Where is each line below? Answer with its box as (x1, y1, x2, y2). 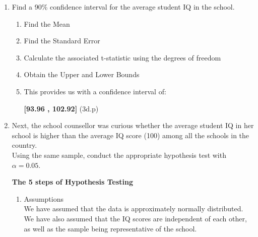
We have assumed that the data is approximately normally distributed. (24, 203, 243, 214)
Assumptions (24, 193, 63, 204)
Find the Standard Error (24, 35, 100, 46)
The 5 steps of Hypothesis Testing (12, 176, 134, 187)
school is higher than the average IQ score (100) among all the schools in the (12, 130, 249, 140)
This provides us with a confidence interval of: (24, 86, 166, 96)
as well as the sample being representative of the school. (24, 223, 197, 233)
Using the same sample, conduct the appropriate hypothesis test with (12, 149, 226, 160)
